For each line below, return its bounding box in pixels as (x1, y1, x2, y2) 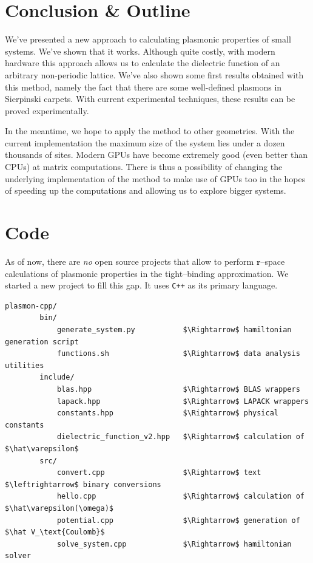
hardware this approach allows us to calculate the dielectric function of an (5, 56, 280, 69)
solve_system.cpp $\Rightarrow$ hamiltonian (56, 539, 292, 548)
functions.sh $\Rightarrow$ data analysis (56, 349, 300, 358)
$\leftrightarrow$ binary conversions (5, 480, 161, 489)
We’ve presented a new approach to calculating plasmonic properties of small (5, 33, 291, 46)
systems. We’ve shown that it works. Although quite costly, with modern (5, 44, 275, 57)
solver (5, 551, 31, 561)
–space (260, 254, 285, 267)
